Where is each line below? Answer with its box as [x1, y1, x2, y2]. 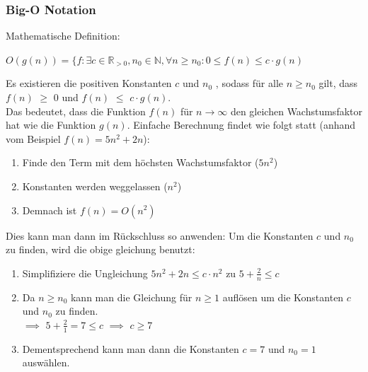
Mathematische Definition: [6, 28, 120, 43]
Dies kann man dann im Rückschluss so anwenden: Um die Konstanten [6, 228, 314, 243]
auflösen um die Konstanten [222, 289, 344, 304]
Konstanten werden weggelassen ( [22, 178, 168, 193]
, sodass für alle [215, 76, 283, 91]
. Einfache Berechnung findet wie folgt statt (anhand [127, 117, 356, 132]
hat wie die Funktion [6, 117, 96, 132]
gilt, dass [318, 76, 358, 91]
